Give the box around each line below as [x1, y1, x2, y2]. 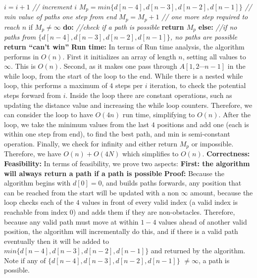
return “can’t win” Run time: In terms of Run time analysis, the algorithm [4, 41, 245, 51]
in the [227, 61, 246, 71]
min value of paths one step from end [4, 11, 117, 22]
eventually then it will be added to [4, 235, 109, 246]
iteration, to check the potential [150, 80, 246, 91]
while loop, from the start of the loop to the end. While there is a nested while [4, 70, 243, 81]
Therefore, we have [4, 148, 61, 159]
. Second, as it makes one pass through [59, 61, 177, 71]
